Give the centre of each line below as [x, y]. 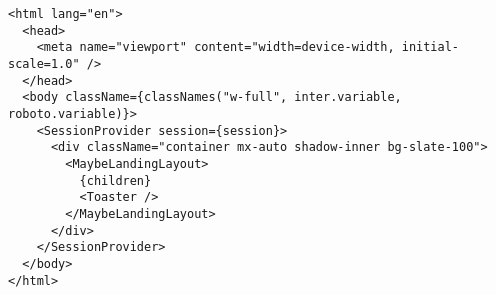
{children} [115, 180]
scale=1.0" [44, 63]
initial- [430, 47]
